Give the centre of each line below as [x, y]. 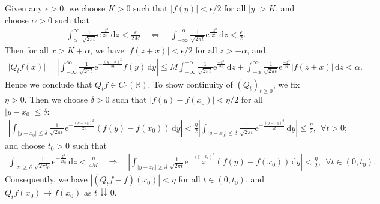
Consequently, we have [46, 179]
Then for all [27, 49]
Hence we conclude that [49, 84]
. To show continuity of [190, 84]
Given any [24, 8]
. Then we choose [56, 99]
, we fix [286, 84]
